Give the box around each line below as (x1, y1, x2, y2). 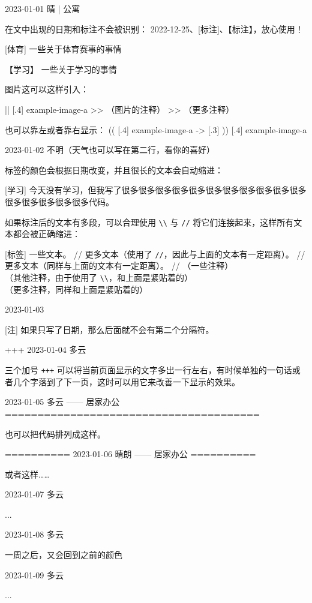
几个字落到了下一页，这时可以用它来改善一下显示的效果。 (13, 375, 240, 388)
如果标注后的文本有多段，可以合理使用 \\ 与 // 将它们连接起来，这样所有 (5, 215, 294, 228)
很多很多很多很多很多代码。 (5, 195, 114, 208)
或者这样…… (5, 467, 50, 480)
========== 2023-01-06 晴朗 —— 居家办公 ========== (5, 448, 256, 460)
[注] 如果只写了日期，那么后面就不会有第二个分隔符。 (5, 323, 214, 335)
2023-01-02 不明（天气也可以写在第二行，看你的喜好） (5, 143, 215, 156)
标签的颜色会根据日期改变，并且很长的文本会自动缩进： (5, 163, 223, 176)
